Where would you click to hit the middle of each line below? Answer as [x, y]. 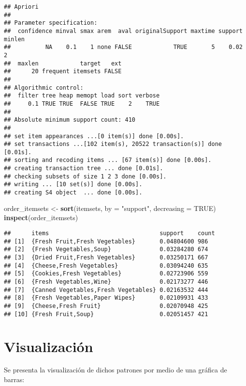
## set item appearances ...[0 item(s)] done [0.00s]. [94, 136]
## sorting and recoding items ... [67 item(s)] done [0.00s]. [108, 160]
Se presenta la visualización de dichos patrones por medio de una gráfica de [116, 370]
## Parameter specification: [51, 23]
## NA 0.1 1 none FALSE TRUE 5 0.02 [123, 47]
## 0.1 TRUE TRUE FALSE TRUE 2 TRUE [82, 104]
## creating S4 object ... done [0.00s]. [73, 193]
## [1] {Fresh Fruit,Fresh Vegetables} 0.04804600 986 [106, 241]
